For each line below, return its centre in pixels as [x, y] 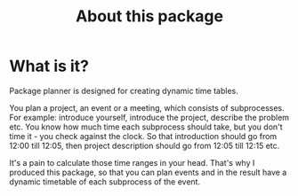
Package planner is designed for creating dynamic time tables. [124, 90]
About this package [149, 16]
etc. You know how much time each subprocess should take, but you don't [146, 127]
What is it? [49, 66]
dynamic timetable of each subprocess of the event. [105, 181]
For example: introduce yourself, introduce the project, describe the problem [149, 117]
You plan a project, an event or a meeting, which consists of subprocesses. [147, 107]
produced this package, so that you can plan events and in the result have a [148, 172]
